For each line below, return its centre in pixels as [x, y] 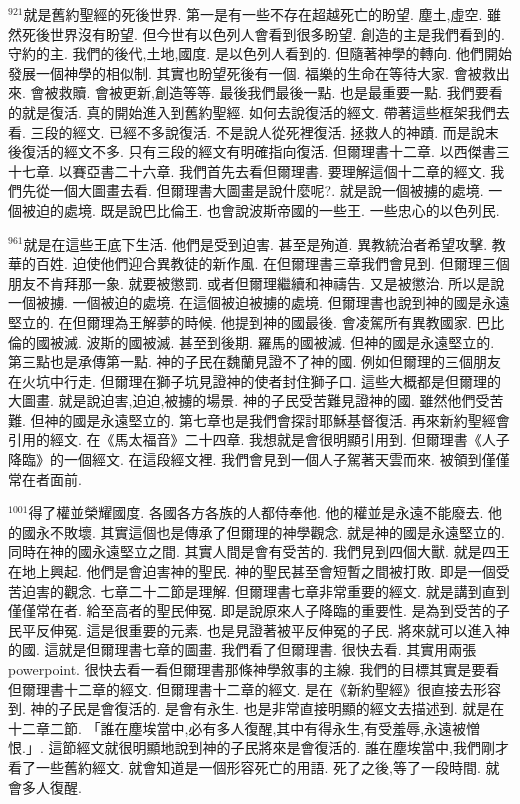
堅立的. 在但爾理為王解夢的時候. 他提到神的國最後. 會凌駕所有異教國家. [240, 321]
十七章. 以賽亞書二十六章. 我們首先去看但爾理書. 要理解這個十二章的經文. [247, 170]
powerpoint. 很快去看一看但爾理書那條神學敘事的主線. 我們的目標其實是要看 [254, 669]
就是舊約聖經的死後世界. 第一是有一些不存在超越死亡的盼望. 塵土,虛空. [253, 14]
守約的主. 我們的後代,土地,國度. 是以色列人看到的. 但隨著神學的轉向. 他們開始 [260, 53]
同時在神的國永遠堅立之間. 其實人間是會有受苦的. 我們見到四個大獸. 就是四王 [259, 551]
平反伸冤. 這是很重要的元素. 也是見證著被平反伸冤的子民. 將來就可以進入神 [265, 629]
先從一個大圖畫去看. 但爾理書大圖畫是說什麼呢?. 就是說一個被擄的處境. [252, 190]
